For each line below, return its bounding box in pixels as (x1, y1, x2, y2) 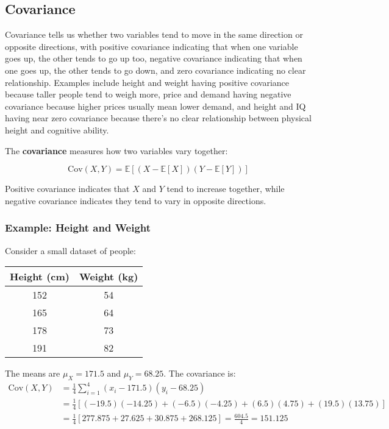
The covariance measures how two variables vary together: (5, 144, 228, 157)
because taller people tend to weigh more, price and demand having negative (5, 88, 291, 101)
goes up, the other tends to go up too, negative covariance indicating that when (5, 52, 302, 65)
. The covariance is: (163, 367, 236, 380)
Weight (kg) (79, 269, 138, 284)
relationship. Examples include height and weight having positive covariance (5, 76, 290, 88)
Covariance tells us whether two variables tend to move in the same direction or (5, 28, 303, 41)
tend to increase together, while (166, 182, 285, 195)
